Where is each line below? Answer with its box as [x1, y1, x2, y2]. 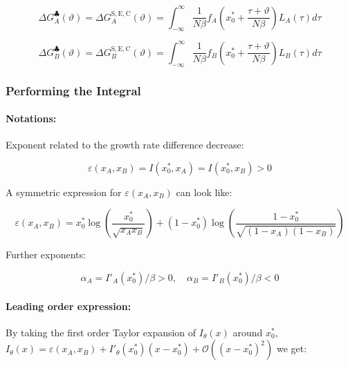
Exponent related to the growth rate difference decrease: [6, 137, 244, 152]
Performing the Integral [6, 81, 141, 99]
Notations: [6, 111, 57, 126]
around [232, 325, 263, 339]
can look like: [176, 184, 232, 199]
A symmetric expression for [6, 184, 122, 199]
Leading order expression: [6, 298, 131, 313]
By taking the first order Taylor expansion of [6, 325, 196, 339]
